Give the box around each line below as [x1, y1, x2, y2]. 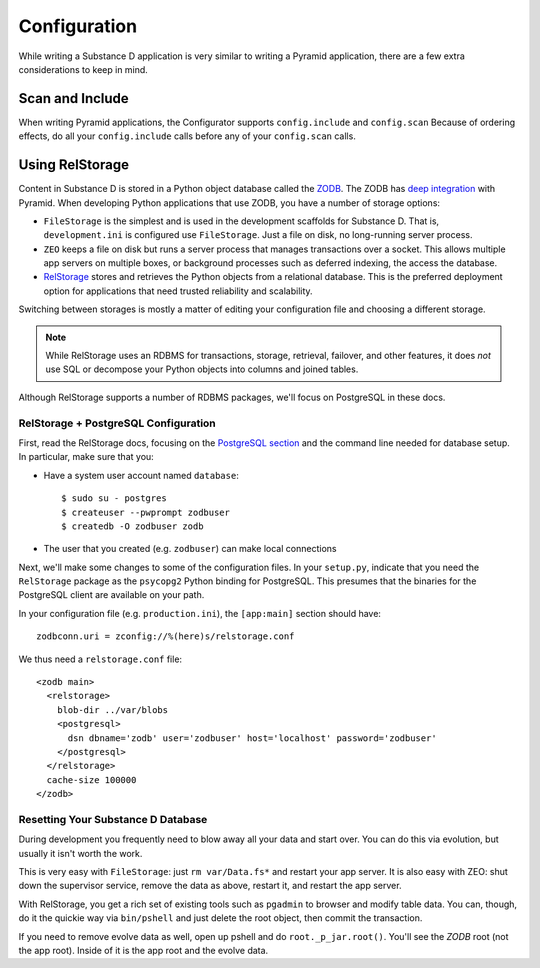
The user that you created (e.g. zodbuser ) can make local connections [43, 543, 337, 555]
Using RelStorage [18, 156, 130, 174]
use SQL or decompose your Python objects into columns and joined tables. [45, 363, 359, 375]
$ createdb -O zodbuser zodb [61, 520, 204, 532]
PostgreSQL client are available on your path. [18, 589, 205, 601]
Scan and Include [18, 90, 129, 107]
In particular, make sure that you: [18, 451, 154, 463]
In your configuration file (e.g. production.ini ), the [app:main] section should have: [18, 607, 382, 619]
